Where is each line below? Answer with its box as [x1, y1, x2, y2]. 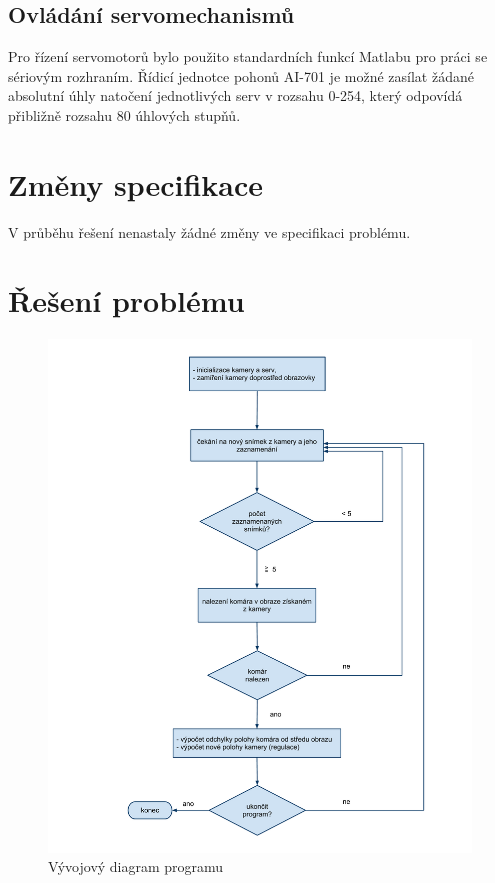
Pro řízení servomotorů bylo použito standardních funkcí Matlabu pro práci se [8, 46, 488, 67]
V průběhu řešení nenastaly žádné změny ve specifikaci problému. [8, 221, 411, 242]
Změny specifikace [8, 163, 264, 204]
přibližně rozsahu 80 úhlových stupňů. [8, 104, 241, 125]
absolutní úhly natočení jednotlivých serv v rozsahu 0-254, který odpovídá [8, 85, 463, 106]
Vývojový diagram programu [48, 856, 224, 877]
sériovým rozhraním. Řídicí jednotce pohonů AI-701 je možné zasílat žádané [8, 65, 474, 86]
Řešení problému [8, 280, 245, 321]
